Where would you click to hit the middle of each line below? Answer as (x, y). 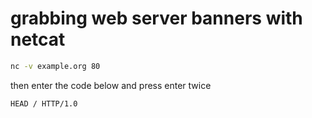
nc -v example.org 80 (55, 66)
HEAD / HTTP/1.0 (44, 103)
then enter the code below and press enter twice (111, 85)
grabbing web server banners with (156, 18)
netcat (38, 39)
